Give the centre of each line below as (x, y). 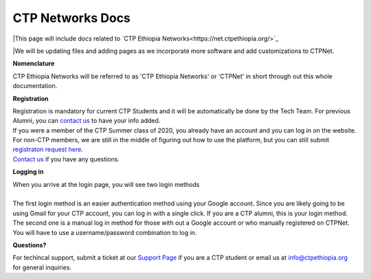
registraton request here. (48, 149)
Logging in (28, 172)
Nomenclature (34, 64)
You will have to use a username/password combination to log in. (105, 232)
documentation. (35, 86)
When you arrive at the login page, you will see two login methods (106, 184)
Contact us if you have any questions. (66, 159)
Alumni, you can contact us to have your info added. (87, 121)
